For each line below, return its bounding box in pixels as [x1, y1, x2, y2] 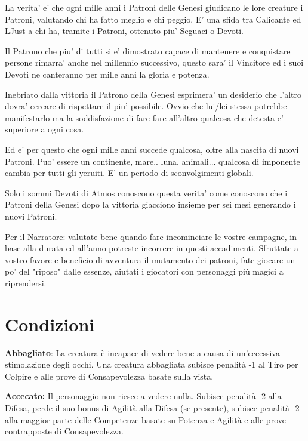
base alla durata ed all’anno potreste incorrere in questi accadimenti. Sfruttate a [5, 242, 299, 254]
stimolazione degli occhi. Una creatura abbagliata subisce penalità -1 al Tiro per [5, 358, 298, 371]
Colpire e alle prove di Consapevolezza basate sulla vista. [5, 369, 214, 382]
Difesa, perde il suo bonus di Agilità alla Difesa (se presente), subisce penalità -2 [5, 401, 300, 414]
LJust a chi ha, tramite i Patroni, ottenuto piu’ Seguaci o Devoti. [5, 24, 244, 37]
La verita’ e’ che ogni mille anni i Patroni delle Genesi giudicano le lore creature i [5, 1, 303, 13]
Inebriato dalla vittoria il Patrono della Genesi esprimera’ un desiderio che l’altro [5, 88, 302, 100]
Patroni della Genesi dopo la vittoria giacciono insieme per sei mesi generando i [5, 198, 296, 211]
